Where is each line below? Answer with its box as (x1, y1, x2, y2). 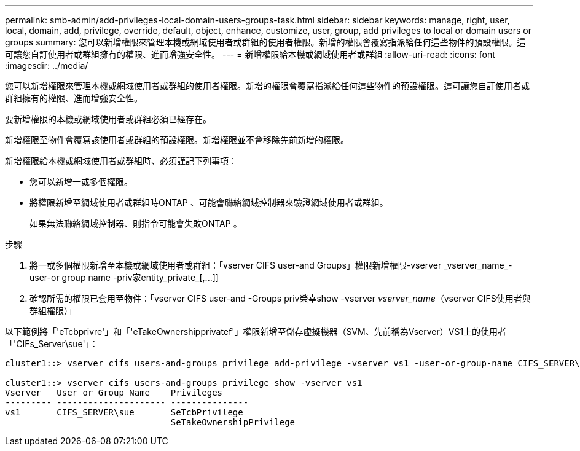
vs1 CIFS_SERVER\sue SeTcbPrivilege (5, 407, 243, 417)
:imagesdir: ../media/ (5, 60, 88, 71)
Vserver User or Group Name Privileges (5, 388, 223, 398)
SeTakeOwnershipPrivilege (170, 417, 296, 427)
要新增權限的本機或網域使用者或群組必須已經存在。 (5, 114, 211, 124)
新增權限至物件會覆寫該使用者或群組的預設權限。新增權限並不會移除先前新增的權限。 (5, 135, 349, 145)
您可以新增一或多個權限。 (29, 176, 133, 187)
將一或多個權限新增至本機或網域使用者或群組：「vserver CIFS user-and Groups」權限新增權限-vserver (29, 260, 442, 270)
